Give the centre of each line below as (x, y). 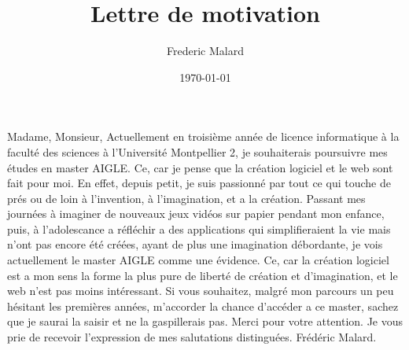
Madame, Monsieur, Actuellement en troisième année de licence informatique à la (203, 136)
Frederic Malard (205, 51)
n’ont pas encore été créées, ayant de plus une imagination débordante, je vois (195, 244)
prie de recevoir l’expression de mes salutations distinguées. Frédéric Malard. (192, 337)
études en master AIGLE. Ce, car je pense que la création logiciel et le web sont (200, 167)
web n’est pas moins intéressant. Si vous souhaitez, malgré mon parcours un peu (201, 291)
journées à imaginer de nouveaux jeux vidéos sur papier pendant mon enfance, (196, 214)
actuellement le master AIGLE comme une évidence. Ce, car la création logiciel (198, 260)
